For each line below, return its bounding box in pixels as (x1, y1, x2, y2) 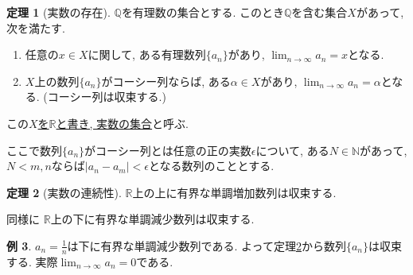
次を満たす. (6, 19, 65, 36)
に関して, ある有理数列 (88, 46, 206, 63)
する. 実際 (6, 253, 58, 269)
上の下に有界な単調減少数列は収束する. (50, 211, 255, 227)
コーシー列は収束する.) (47, 88, 166, 105)
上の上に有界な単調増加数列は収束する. (132, 184, 337, 200)
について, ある (255, 141, 329, 158)
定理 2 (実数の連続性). (6, 184, 122, 200)
